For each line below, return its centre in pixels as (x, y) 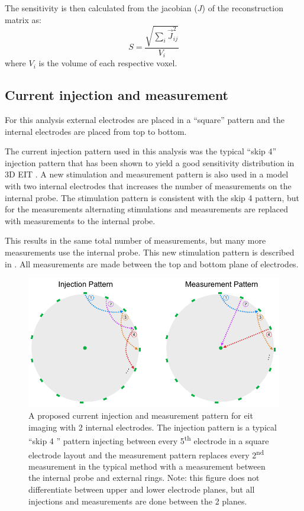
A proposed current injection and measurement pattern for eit (141, 415)
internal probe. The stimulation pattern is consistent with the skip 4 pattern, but (152, 197)
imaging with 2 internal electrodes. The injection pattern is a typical (153, 427)
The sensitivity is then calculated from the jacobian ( (101, 8)
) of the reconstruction (242, 8)
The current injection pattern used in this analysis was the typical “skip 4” (141, 151)
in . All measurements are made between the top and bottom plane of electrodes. (152, 263)
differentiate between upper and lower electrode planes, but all (142, 489)
